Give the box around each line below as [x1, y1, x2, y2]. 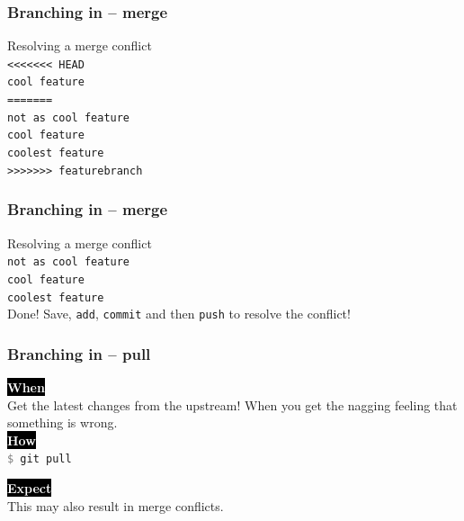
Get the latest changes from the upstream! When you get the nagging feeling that [7, 395, 458, 414]
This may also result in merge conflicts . [7, 496, 224, 515]
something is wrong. [7, 413, 118, 432]
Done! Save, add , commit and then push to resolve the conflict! [7, 304, 351, 323]
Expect [7, 479, 52, 498]
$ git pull [7, 453, 72, 466]
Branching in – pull [7, 342, 151, 364]
